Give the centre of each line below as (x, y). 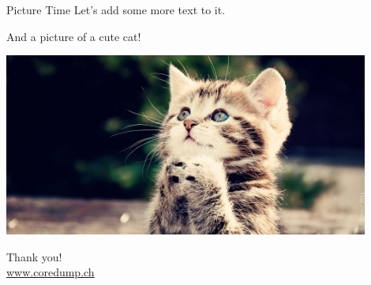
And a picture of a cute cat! (74, 36)
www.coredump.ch (51, 272)
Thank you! (34, 256)
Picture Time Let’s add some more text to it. (116, 9)
